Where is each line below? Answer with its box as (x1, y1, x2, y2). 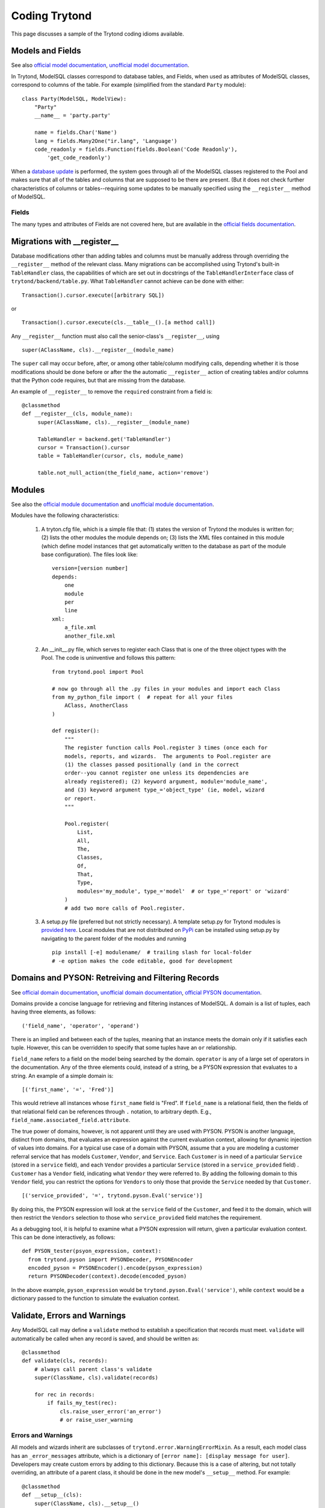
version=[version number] (52, 565, 129, 572)
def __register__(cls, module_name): (22, 410, 134, 417)
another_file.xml (64, 632, 116, 639)
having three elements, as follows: (11, 1008, 96, 1016)
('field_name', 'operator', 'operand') (22, 1022, 140, 1029)
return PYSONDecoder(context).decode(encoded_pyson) (28, 1273, 187, 1280)
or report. (64, 795, 97, 802)
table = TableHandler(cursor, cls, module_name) (37, 452, 184, 460)
